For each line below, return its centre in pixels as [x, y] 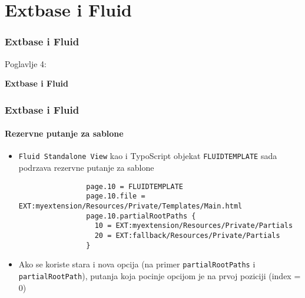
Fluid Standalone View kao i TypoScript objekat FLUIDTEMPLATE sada [148, 156]
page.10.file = [116, 196]
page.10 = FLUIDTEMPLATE [135, 186]
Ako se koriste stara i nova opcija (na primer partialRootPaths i [137, 264]
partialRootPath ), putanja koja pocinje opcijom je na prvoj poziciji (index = [160, 275]
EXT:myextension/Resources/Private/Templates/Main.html [130, 206]
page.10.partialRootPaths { [141, 216]
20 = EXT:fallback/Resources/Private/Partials [187, 235]
